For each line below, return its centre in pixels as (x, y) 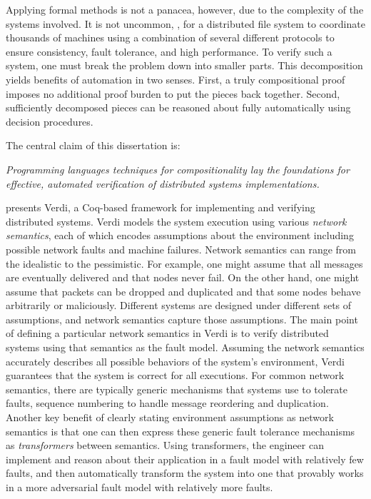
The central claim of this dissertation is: (93, 145)
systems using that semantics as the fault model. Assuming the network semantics (185, 347)
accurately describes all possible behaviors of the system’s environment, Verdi (175, 361)
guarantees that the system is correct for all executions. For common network (175, 375)
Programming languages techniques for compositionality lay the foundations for (178, 169)
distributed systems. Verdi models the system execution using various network (176, 221)
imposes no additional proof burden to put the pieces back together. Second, (173, 93)
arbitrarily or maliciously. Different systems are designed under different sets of (179, 305)
